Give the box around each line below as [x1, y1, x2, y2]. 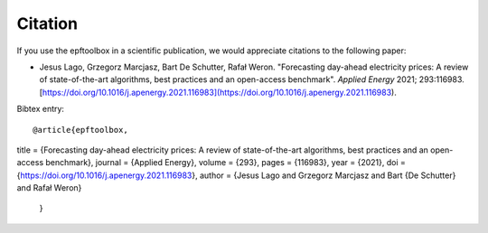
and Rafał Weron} [16, 182, 82, 193]
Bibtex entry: [16, 104, 65, 115]
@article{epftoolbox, [33, 125, 128, 135]
